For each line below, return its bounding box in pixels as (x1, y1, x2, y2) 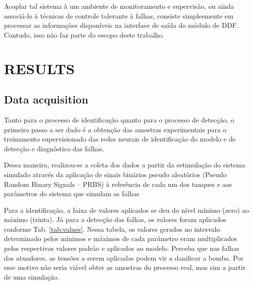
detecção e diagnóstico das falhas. (4, 143, 105, 153)
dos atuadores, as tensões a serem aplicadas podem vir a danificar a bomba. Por (4, 252, 244, 263)
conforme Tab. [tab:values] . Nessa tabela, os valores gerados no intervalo (4, 224, 220, 234)
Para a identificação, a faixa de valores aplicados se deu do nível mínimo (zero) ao (4, 204, 249, 215)
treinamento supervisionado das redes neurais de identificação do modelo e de (4, 134, 236, 144)
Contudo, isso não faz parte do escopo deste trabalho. (4, 29, 165, 40)
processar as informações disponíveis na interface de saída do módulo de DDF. (4, 20, 239, 30)
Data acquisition (4, 92, 88, 107)
